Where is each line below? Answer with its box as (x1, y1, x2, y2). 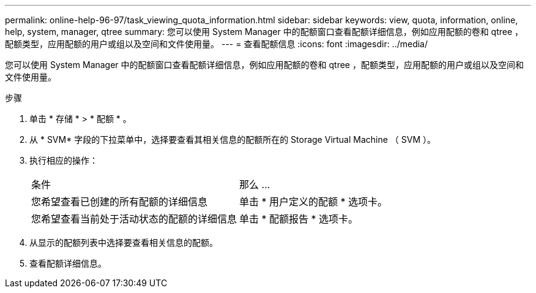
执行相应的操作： (29, 155, 98, 166)
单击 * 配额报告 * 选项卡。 (239, 213, 359, 225)
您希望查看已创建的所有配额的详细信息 (31, 196, 208, 208)
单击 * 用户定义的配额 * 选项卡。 (239, 196, 388, 208)
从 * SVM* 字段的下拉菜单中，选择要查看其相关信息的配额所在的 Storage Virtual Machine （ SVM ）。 (29, 134, 436, 145)
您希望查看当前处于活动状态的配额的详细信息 (31, 213, 237, 225)
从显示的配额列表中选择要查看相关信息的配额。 (29, 237, 218, 248)
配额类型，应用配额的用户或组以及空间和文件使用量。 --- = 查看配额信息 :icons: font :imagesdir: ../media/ (5, 39, 428, 49)
